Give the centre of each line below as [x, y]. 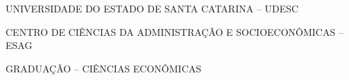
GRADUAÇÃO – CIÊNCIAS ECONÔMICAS [104, 68]
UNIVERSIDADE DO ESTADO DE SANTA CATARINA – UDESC [152, 8]
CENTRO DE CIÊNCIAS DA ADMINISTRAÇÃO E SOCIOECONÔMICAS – [174, 31]
